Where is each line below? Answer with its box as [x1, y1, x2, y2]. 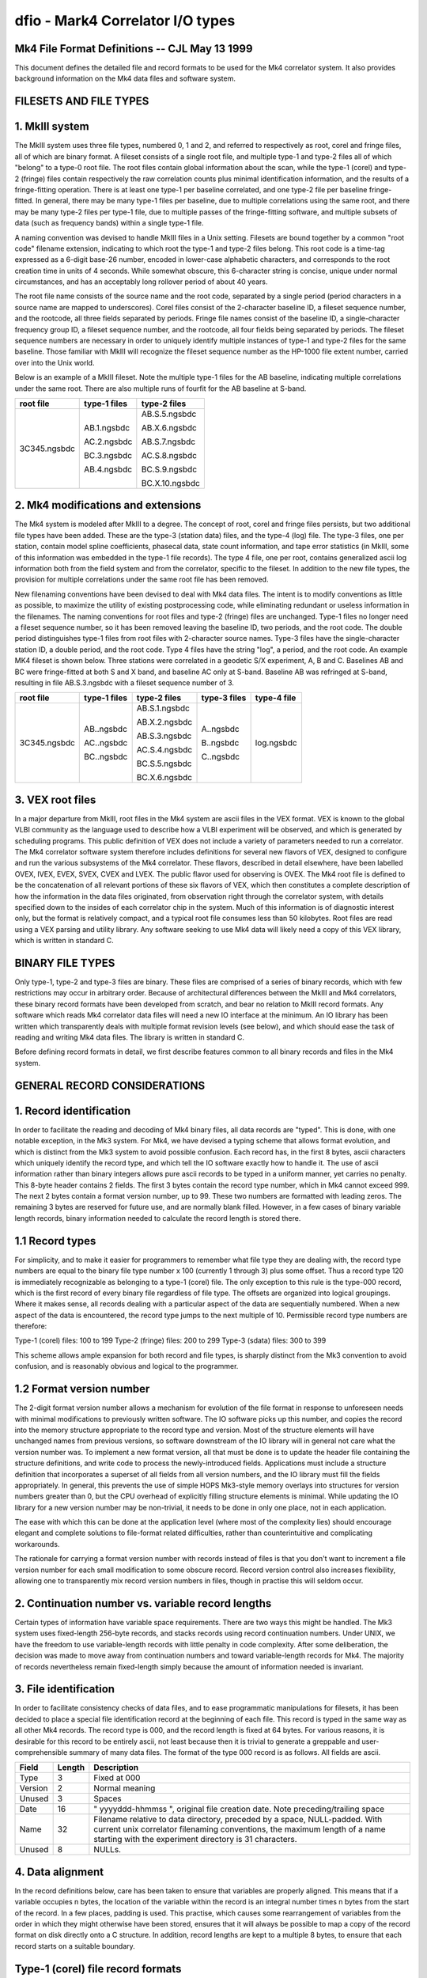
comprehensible [14, 1747, 68, 1756]
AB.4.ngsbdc [84, 464, 133, 475]
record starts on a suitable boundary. [14, 1941, 136, 1950]
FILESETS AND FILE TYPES [14, 95, 149, 108]
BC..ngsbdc [84, 752, 128, 763]
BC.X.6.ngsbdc [136, 772, 193, 783]
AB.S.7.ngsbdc [141, 436, 196, 447]
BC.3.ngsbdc [84, 449, 133, 460]
